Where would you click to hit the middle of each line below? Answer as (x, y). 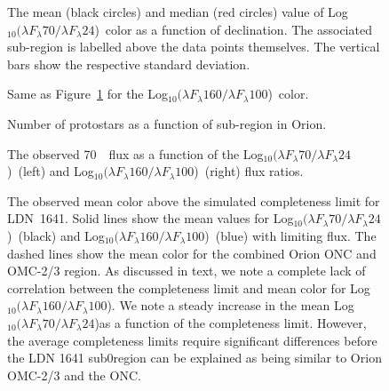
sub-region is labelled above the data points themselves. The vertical (194, 47)
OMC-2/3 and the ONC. (74, 375)
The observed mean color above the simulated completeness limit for (194, 200)
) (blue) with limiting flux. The (290, 235)
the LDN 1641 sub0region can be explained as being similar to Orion (194, 358)
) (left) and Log (51, 171)
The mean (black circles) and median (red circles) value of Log (178, 12)
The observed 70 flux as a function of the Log (135, 153)
